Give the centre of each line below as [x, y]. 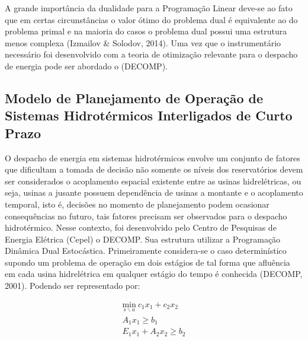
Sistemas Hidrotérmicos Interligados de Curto [149, 115]
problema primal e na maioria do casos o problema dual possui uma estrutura [146, 31]
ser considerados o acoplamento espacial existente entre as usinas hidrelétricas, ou [153, 181]
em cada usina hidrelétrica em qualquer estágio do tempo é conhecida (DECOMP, [154, 274]
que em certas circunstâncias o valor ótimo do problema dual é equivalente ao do [151, 19]
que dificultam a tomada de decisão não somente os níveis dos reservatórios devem [154, 169]
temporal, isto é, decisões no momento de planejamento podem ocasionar [137, 204]
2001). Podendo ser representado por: [73, 286]
